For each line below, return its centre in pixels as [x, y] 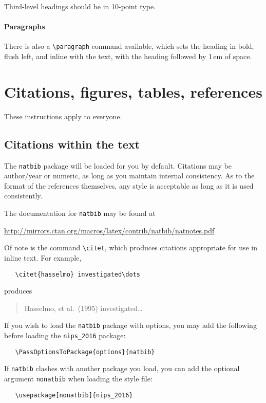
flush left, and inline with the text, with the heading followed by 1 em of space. [128, 56]
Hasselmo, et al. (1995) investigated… [83, 308]
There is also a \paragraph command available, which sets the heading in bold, [129, 46]
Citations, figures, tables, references [133, 91]
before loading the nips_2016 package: [65, 335]
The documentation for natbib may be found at [80, 213]
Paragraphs [25, 26]
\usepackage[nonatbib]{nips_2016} [74, 395]
